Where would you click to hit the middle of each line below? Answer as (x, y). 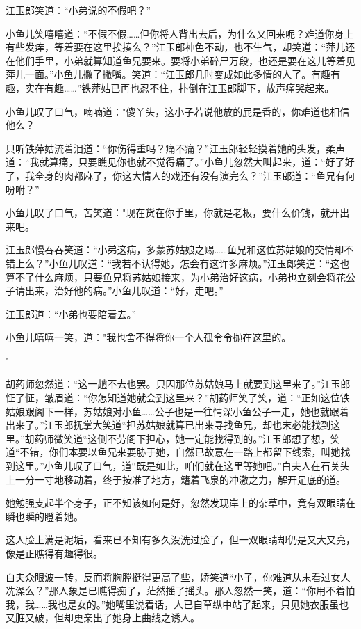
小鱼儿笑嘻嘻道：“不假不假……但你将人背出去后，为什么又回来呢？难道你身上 (180, 33)
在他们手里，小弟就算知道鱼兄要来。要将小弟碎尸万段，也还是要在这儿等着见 (180, 60)
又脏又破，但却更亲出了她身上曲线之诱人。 (103, 618)
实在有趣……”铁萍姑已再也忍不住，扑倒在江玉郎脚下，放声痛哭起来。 (179, 87)
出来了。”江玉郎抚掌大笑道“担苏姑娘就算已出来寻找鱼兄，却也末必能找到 (168, 425)
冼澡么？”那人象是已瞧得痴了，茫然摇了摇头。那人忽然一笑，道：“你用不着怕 (180, 590)
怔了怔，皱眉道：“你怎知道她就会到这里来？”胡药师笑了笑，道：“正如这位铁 (178, 398)
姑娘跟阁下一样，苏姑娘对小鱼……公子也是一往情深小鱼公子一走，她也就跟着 (177, 411)
